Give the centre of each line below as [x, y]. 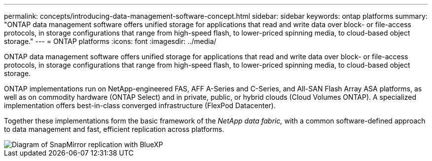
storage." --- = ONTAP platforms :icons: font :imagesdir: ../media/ [110, 41]
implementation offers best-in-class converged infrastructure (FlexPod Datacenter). [140, 105]
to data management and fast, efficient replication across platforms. [114, 129]
